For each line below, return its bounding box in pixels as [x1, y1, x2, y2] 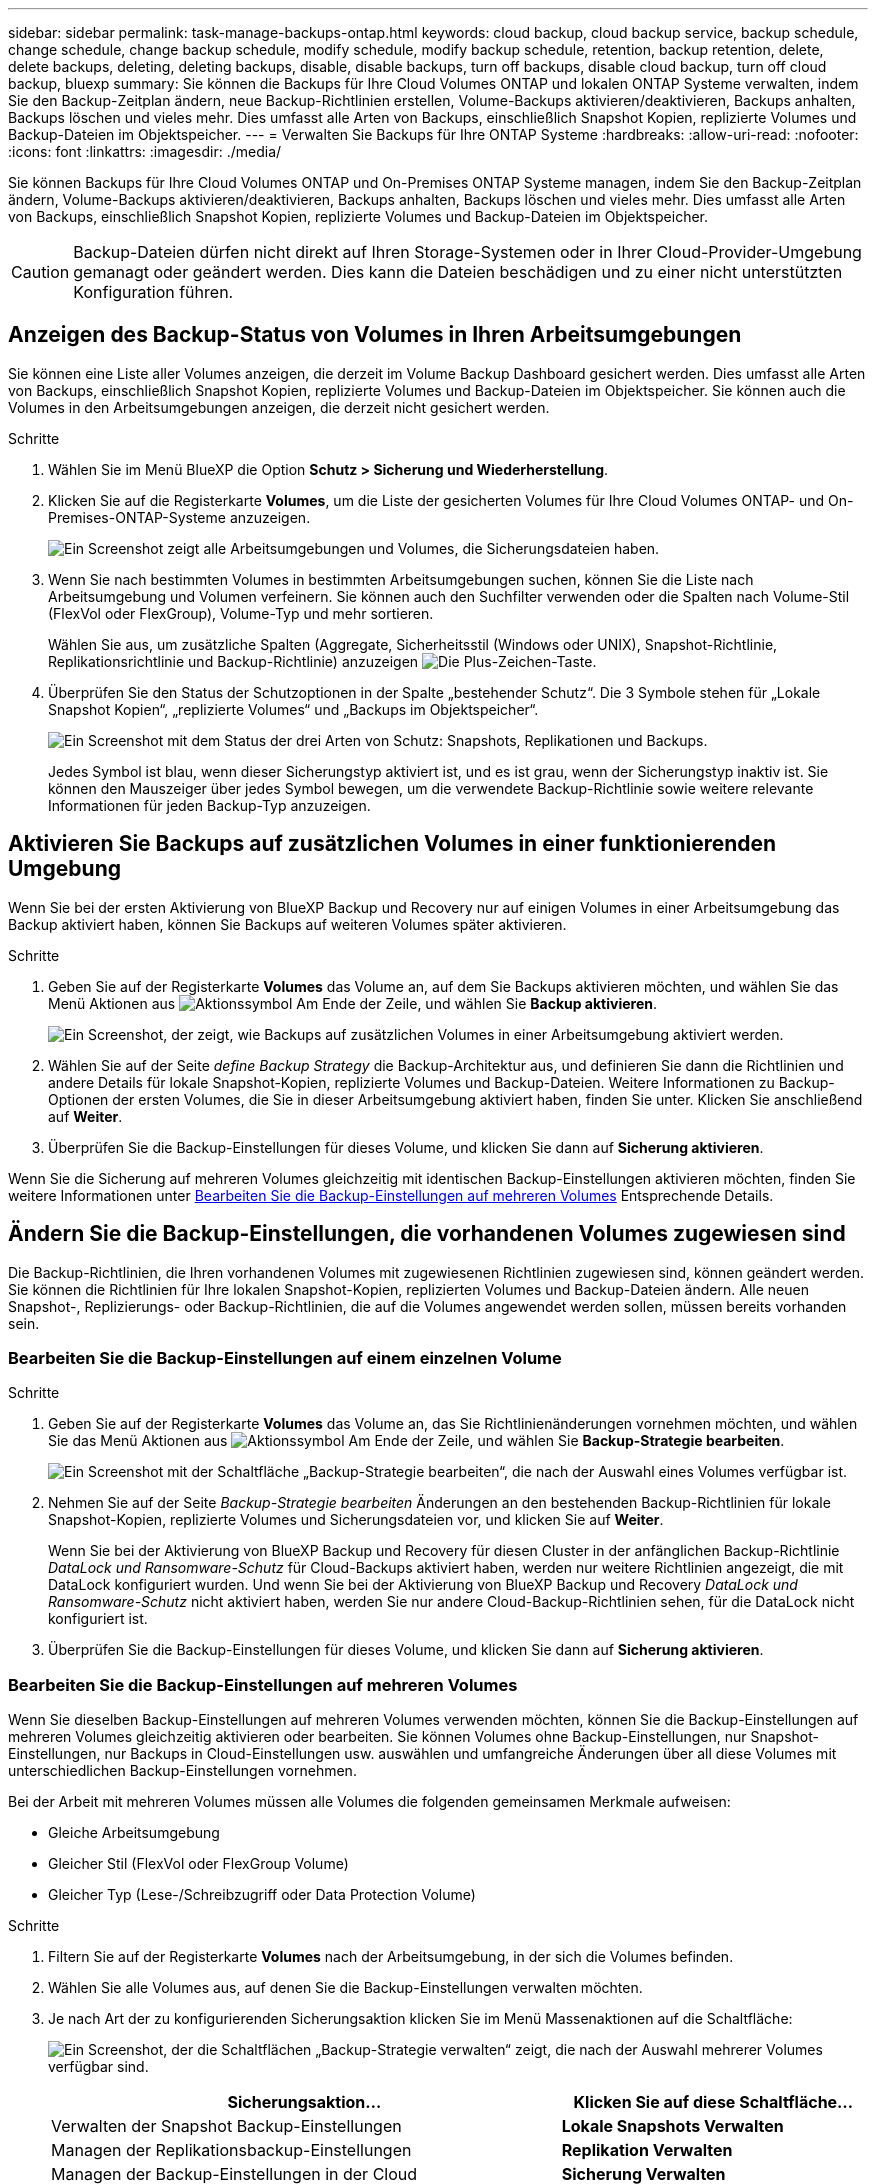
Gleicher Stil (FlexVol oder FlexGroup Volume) [48, 1855, 349, 1873]
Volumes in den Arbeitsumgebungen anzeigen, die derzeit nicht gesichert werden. [8, 398, 550, 416]
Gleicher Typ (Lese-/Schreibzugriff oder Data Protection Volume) [48, 1886, 476, 1904]
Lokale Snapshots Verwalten [561, 2116, 784, 2137]
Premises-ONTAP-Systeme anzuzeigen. [48, 508, 311, 526]
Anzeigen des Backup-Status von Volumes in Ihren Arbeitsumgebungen [8, 322, 742, 348]
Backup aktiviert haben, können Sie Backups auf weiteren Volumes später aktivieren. [8, 915, 567, 933]
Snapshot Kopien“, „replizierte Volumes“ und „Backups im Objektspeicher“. [48, 700, 539, 718]
